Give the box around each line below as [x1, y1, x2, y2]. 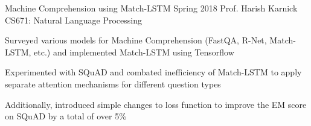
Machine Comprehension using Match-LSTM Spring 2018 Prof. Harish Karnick [5, 2, 298, 14]
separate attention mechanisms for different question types [5, 77, 221, 90]
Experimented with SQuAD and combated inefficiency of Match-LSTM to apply [5, 66, 302, 78]
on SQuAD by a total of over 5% [5, 110, 126, 122]
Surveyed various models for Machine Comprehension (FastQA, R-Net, [5, 34, 267, 46]
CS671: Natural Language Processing [5, 13, 142, 26]
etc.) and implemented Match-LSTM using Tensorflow [34, 45, 234, 58]
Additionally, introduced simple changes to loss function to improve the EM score [5, 98, 307, 110]
